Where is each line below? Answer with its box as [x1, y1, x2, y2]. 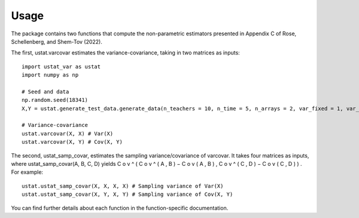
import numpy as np [22, 72, 79, 78]
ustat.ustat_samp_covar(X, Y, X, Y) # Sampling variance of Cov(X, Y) [22, 191, 233, 198]
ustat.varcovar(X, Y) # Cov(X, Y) [22, 138, 123, 146]
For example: [11, 168, 44, 176]
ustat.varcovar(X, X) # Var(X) [22, 130, 114, 137]
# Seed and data [22, 88, 69, 95]
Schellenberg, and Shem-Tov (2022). [11, 38, 103, 45]
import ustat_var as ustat [22, 63, 101, 70]
